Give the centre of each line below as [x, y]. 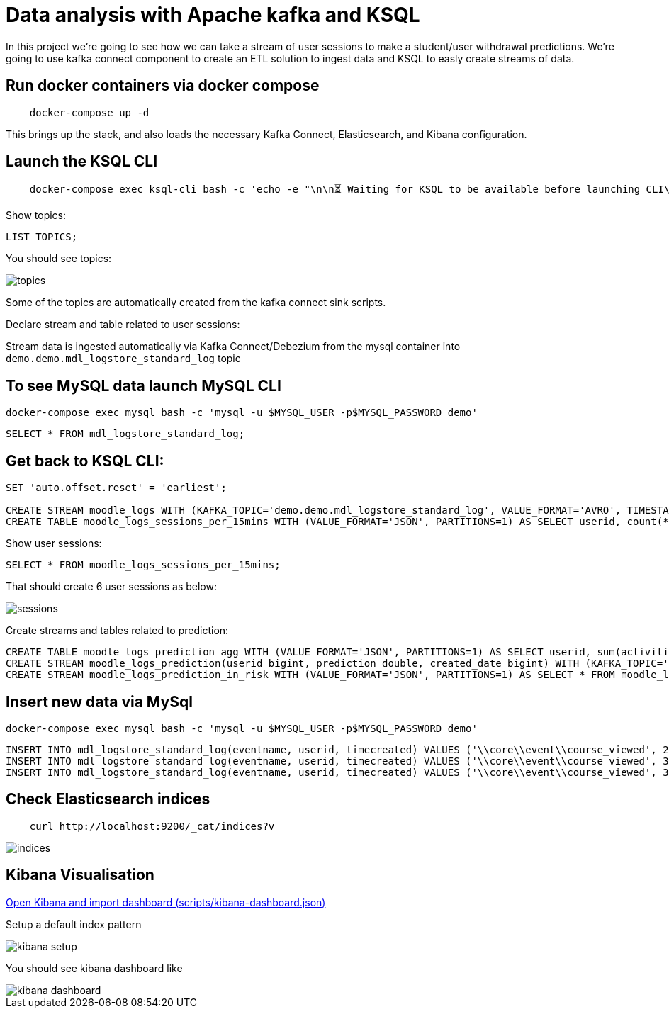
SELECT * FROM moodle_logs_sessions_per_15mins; [143, 565]
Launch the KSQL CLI [82, 162]
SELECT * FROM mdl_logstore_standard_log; [125, 434]
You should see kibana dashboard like [94, 968]
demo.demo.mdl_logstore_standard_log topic [123, 359]
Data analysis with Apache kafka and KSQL [213, 15]
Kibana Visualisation [80, 875]
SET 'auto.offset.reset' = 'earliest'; [116, 488]
